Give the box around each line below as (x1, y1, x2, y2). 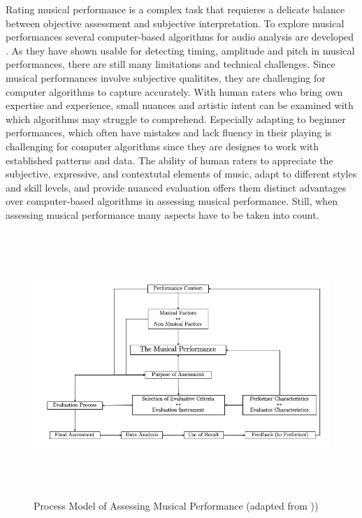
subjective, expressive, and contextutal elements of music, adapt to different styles (6, 166, 357, 181)
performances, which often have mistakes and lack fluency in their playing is (6, 125, 332, 140)
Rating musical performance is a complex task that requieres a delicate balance (6, 2, 345, 16)
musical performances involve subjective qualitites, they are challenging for (6, 70, 326, 85)
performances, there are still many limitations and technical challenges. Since (6, 57, 335, 71)
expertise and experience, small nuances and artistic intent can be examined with (6, 98, 354, 113)
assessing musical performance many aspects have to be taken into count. (6, 207, 319, 222)
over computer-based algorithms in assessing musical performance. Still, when (6, 194, 338, 208)
